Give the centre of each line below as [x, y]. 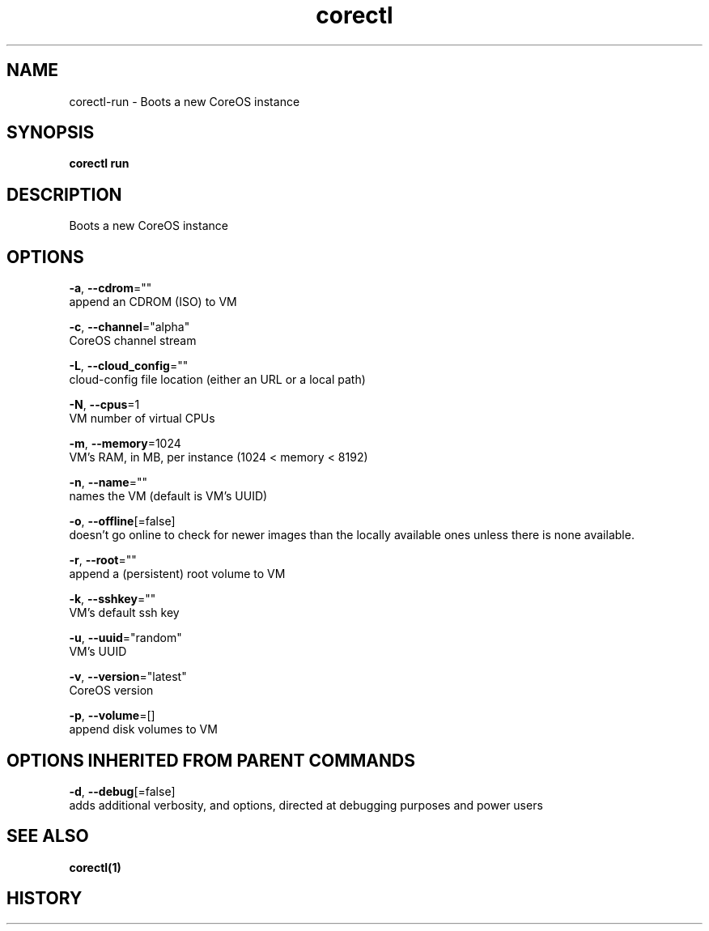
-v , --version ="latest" [128, 677]
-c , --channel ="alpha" [129, 327]
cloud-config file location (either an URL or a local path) [217, 380]
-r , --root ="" [103, 560]
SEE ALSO [48, 836]
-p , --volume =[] [112, 716]
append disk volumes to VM [143, 729]
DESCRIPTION [64, 194]
